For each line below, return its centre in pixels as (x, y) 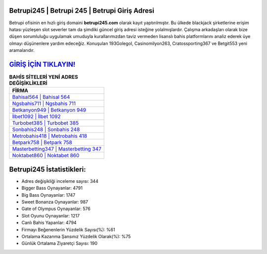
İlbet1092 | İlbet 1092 (37, 117)
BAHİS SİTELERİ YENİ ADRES (44, 77)
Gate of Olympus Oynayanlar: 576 (56, 209)
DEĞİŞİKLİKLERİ (28, 83)
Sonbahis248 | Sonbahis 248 (46, 129)
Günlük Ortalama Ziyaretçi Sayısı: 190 (59, 243)
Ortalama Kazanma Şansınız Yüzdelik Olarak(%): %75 (76, 236)
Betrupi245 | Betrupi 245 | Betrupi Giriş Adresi (82, 11)
